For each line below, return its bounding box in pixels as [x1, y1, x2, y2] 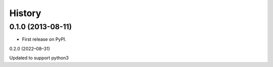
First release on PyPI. [22, 36, 67, 42]
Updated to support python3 [9, 55, 69, 61]
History [9, 8, 41, 19]
